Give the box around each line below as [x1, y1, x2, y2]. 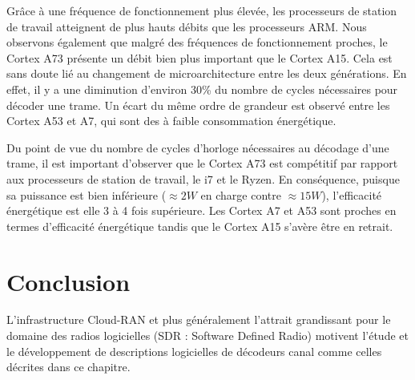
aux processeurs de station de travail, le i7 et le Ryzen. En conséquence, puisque [6, 170, 400, 187]
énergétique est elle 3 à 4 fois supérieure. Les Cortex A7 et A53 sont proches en [6, 202, 397, 219]
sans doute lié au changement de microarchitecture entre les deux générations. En [6, 65, 407, 82]
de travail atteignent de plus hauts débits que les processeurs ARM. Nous [6, 18, 367, 34]
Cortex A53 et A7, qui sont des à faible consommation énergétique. [6, 112, 336, 129]
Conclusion [6, 265, 131, 297]
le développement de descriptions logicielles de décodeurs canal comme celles [6, 342, 382, 359]
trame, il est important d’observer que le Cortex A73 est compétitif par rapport [6, 155, 398, 172]
